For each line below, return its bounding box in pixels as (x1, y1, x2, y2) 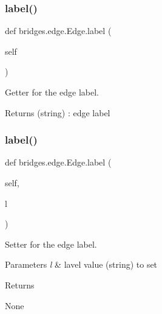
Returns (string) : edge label (5, 106, 110, 119)
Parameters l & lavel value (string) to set (5, 258, 158, 271)
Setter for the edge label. (5, 237, 97, 250)
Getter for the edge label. (5, 86, 99, 98)
